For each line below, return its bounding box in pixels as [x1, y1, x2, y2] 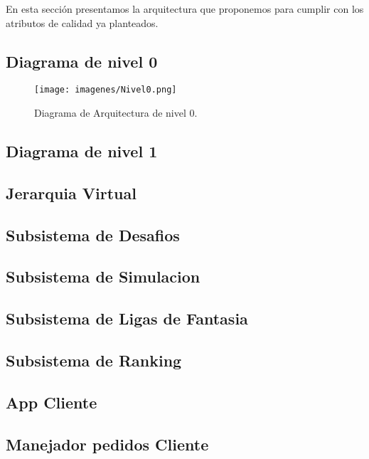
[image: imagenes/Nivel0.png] [34, 85, 177, 95]
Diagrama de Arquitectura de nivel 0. [34, 105, 198, 120]
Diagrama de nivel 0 [6, 50, 158, 72]
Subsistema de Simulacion [6, 265, 200, 287]
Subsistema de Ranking [6, 349, 182, 371]
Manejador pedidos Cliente [6, 433, 209, 455]
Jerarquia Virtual [6, 181, 137, 204]
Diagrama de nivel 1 [6, 140, 158, 162]
